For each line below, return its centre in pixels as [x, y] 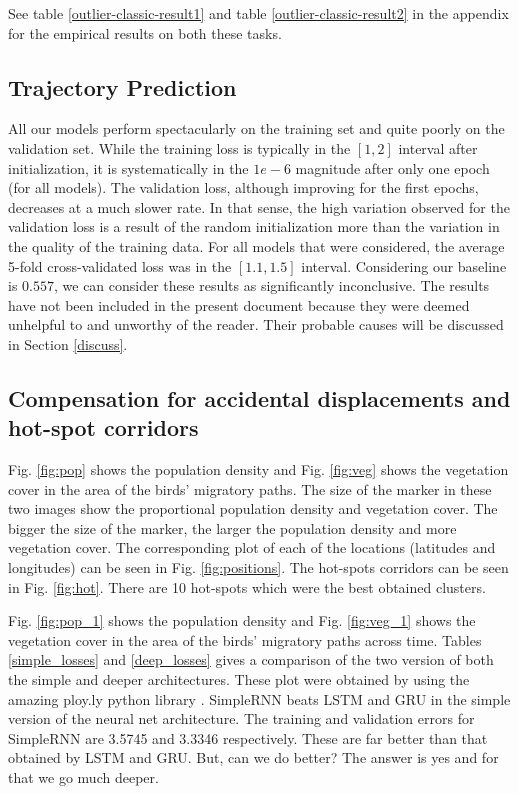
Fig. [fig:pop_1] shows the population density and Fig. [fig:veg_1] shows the [242, 620]
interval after [438, 147]
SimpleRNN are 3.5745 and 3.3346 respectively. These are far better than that [248, 737]
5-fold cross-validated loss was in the [120, 265]
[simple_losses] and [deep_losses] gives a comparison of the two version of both [251, 659]
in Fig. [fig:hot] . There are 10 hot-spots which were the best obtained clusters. [247, 586]
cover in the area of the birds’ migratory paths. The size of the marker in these [250, 488]
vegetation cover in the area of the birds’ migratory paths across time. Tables [245, 639]
